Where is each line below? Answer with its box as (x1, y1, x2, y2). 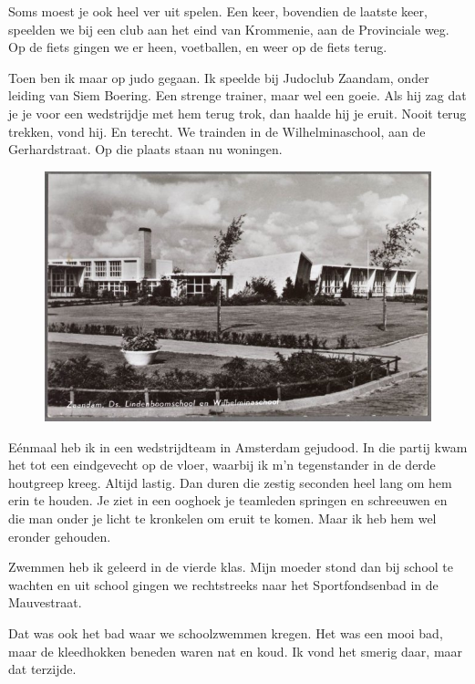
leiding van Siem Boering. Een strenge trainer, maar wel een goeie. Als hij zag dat (8, 86, 467, 105)
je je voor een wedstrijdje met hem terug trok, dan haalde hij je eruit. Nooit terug (8, 103, 467, 122)
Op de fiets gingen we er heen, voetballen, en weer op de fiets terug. (8, 37, 387, 57)
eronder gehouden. (8, 526, 111, 545)
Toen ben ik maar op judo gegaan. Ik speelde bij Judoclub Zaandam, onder (8, 67, 429, 87)
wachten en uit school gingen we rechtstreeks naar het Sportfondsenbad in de (8, 575, 439, 594)
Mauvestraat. (8, 593, 82, 612)
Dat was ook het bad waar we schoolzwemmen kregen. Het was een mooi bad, (8, 623, 443, 642)
